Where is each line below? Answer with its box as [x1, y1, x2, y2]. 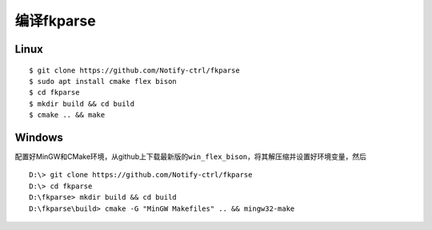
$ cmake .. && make [29, 110, 106, 120]
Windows [14, 130, 63, 144]
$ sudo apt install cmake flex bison [29, 77, 178, 85]
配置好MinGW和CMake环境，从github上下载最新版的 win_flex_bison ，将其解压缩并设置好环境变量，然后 [14, 152, 367, 161]
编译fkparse [14, 12, 96, 30]
